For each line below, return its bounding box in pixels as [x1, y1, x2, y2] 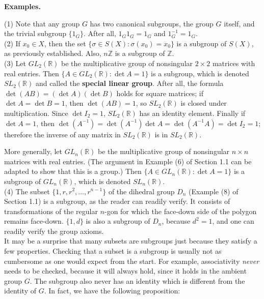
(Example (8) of [189, 186, 239, 196]
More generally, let [4, 146, 63, 157]
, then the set [44, 38, 86, 48]
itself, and [224, 18, 255, 28]
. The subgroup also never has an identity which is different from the [30, 275, 245, 286]
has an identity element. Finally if [139, 107, 246, 118]
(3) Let [4, 57, 26, 68]
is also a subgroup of [86, 216, 150, 226]
